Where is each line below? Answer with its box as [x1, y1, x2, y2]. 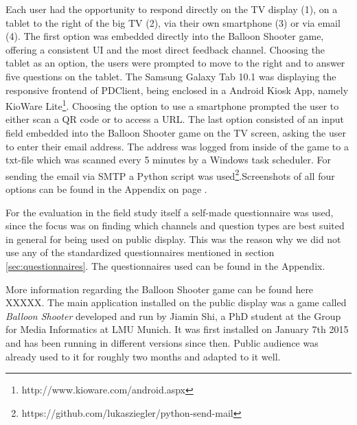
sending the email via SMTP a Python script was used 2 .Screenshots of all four [5, 166, 335, 183]
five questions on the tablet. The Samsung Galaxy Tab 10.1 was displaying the [5, 69, 336, 83]
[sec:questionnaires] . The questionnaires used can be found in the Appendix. [5, 259, 325, 273]
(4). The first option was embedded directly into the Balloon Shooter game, [5, 29, 324, 43]
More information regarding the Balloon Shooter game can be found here [5, 282, 314, 296]
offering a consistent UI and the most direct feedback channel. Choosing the [5, 42, 325, 56]
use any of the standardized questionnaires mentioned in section [5, 245, 275, 260]
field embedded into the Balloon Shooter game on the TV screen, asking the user [5, 126, 346, 139]
